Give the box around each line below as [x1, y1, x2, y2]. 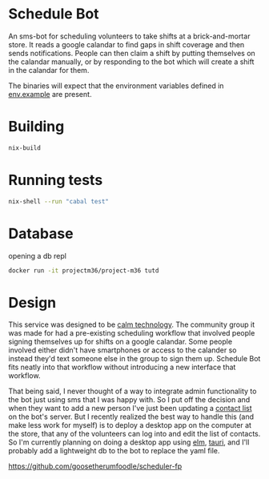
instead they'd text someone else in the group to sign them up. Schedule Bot [8, 354, 261, 364]
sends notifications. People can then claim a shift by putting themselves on [8, 48, 256, 58]
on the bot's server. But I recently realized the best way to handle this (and [8, 412, 255, 421]
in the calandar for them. [8, 65, 90, 74]
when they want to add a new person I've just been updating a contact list [8, 404, 252, 413]
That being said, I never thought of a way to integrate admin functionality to [8, 386, 257, 396]
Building [8, 118, 65, 136]
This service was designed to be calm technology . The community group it [8, 320, 255, 329]
